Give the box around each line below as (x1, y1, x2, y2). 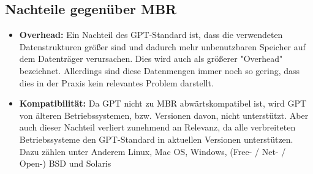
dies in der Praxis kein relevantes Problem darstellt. (19, 76, 214, 89)
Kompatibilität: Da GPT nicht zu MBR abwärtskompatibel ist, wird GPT (19, 97, 307, 110)
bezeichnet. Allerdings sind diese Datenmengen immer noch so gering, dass (19, 64, 300, 77)
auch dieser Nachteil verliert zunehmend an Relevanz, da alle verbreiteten (19, 121, 296, 134)
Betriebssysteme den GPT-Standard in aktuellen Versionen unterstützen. (19, 132, 293, 145)
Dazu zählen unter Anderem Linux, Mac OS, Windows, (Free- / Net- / (19, 145, 286, 157)
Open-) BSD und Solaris (19, 157, 111, 170)
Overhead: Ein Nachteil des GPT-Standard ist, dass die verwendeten (19, 28, 283, 41)
